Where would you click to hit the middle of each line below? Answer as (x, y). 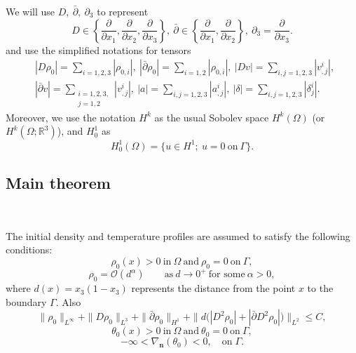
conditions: (29, 249)
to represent (123, 11)
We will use (30, 11)
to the (320, 288)
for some (227, 275)
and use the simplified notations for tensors (98, 49)
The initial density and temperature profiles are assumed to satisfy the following (178, 235)
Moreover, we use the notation (71, 117)
